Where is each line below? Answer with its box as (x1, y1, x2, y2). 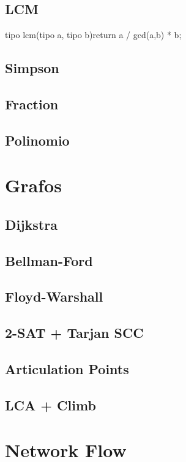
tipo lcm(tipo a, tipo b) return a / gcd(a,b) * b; (5, 28, 182, 41)
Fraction (5, 94, 59, 113)
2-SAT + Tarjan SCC (5, 323, 144, 342)
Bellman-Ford (5, 251, 93, 270)
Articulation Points (5, 359, 129, 378)
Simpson (5, 58, 59, 77)
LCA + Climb (5, 395, 96, 414)
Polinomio (5, 130, 70, 149)
